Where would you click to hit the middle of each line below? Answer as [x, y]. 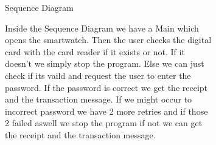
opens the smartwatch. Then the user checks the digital [108, 40]
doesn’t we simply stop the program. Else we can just [105, 63]
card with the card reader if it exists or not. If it [95, 51]
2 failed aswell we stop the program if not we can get [104, 123]
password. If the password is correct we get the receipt [106, 87]
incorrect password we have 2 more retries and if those [106, 111]
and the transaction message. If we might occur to [99, 99]
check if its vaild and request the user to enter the [98, 75]
